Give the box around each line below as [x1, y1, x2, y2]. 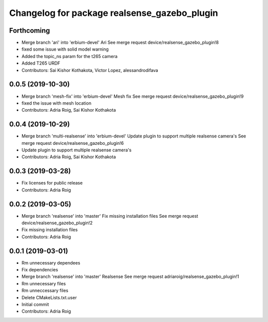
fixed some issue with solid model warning [21, 46, 109, 52]
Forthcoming [9, 26, 50, 35]
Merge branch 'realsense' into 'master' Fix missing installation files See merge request [21, 213, 199, 219]
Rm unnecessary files [21, 280, 66, 286]
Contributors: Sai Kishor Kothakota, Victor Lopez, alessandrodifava [21, 67, 158, 73]
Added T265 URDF [21, 60, 61, 66]
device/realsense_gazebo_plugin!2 [21, 220, 93, 226]
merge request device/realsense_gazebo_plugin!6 [21, 140, 124, 146]
